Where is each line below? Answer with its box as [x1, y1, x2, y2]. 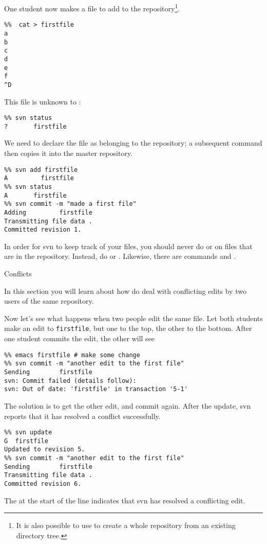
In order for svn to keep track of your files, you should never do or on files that [4, 240, 253, 251]
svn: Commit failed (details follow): [4, 377, 137, 384]
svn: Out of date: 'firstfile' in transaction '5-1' [4, 385, 188, 393]
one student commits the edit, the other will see [4, 333, 155, 344]
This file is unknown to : [4, 96, 81, 107]
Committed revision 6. [4, 480, 82, 488]
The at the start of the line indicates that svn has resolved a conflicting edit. [4, 495, 245, 505]
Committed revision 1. [4, 226, 82, 234]
